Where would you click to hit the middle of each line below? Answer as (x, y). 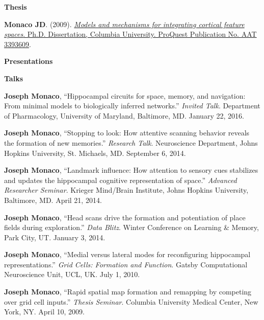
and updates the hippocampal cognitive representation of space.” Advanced (121, 180)
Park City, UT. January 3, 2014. (55, 237)
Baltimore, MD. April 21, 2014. (53, 200)
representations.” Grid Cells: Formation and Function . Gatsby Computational (126, 264)
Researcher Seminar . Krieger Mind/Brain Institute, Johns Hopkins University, (126, 190)
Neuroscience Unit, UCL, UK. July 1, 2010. (72, 274)
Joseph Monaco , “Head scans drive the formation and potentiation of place (125, 217)
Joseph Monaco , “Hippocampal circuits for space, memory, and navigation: (125, 95)
